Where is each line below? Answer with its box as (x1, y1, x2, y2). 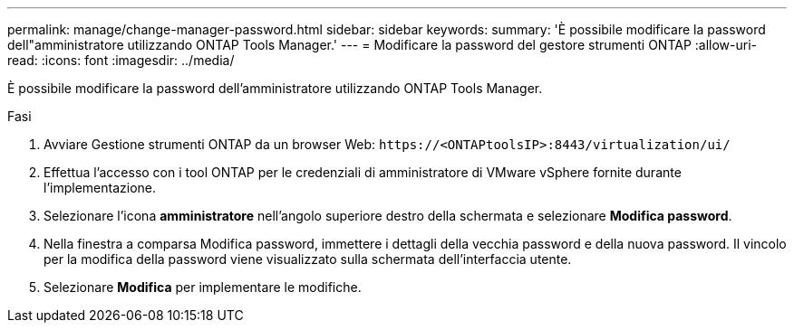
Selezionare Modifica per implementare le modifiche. (44, 279, 362, 295)
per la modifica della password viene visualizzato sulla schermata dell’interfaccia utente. (44, 251, 572, 267)
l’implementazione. (44, 180, 157, 195)
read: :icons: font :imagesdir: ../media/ (7, 52, 235, 68)
